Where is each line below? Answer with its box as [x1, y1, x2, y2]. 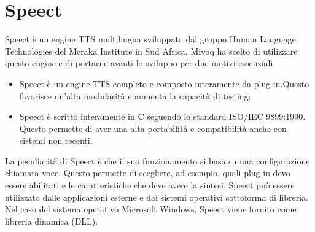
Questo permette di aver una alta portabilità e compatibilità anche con [19, 122, 287, 134]
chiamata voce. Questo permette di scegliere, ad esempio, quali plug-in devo [5, 166, 290, 179]
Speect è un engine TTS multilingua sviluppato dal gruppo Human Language [5, 33, 296, 45]
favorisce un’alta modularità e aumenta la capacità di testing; [19, 89, 251, 102]
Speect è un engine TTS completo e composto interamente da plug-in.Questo [19, 77, 309, 90]
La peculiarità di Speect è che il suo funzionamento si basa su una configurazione [5, 154, 310, 167]
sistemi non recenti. [19, 134, 93, 147]
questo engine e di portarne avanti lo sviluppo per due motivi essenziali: [5, 56, 276, 69]
